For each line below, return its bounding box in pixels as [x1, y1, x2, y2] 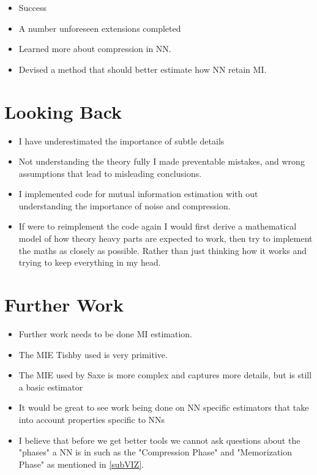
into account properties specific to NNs [18, 413, 165, 425]
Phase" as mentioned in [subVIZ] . [18, 457, 144, 470]
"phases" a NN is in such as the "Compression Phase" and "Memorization [18, 446, 293, 458]
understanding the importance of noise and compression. [18, 199, 231, 212]
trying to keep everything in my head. [18, 256, 161, 269]
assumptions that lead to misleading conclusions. [18, 166, 202, 179]
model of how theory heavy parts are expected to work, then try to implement [18, 232, 313, 245]
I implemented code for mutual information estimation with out [18, 187, 258, 200]
